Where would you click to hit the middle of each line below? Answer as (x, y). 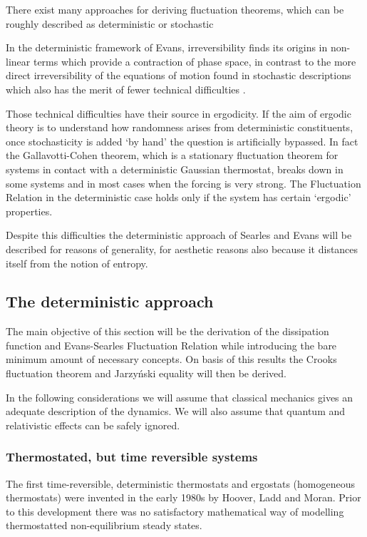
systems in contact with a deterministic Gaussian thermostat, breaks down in (175, 169)
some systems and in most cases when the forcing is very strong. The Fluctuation (183, 183)
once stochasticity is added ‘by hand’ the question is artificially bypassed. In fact (182, 141)
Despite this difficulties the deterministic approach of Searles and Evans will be (179, 235)
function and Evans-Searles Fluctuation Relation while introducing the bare (171, 345)
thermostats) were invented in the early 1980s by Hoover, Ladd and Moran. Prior (183, 497)
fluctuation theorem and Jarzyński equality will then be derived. (146, 373)
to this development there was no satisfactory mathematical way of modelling (175, 511)
